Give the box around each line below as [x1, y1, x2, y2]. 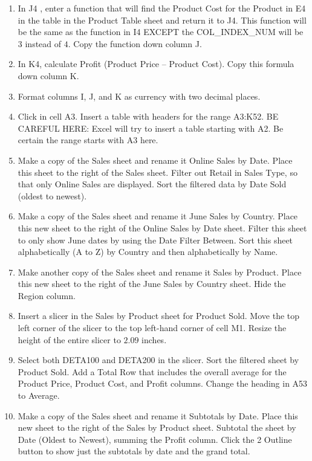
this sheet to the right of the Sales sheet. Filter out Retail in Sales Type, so [18, 166, 297, 178]
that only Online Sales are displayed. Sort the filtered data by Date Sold [18, 178, 287, 190]
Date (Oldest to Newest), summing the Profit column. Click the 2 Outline [18, 433, 292, 445]
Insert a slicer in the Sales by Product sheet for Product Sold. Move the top [18, 309, 300, 322]
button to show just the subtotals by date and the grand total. [18, 445, 250, 457]
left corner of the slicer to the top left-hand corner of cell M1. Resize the [18, 321, 287, 334]
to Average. [18, 389, 60, 402]
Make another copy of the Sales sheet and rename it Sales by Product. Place [18, 265, 302, 278]
